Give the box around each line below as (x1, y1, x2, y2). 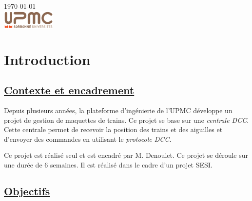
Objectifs (4, 183, 50, 198)
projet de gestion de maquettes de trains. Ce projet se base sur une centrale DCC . (4, 115, 249, 125)
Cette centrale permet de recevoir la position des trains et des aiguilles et (4, 124, 223, 134)
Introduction (4, 49, 91, 69)
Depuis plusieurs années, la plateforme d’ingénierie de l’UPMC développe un (4, 105, 233, 115)
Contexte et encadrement (4, 83, 135, 98)
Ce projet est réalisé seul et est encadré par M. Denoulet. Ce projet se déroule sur (4, 150, 248, 160)
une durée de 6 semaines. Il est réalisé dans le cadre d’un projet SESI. (4, 159, 213, 169)
